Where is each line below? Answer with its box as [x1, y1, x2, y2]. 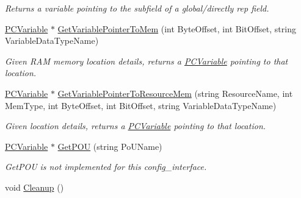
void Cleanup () [5, 180, 64, 193]
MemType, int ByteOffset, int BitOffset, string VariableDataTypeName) [5, 99, 277, 111]
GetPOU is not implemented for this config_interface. [5, 160, 207, 173]
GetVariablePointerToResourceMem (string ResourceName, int [57, 87, 293, 99]
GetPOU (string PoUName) [57, 140, 162, 152]
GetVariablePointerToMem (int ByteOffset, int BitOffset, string [57, 22, 296, 35]
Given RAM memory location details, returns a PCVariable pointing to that [5, 54, 288, 67]
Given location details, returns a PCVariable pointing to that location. [5, 119, 266, 132]
